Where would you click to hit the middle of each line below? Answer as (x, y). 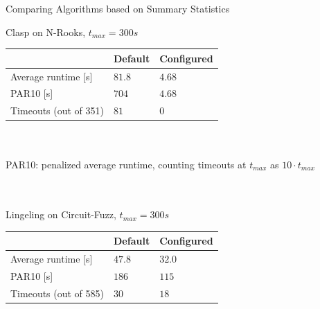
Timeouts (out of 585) (57, 293)
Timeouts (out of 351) (57, 111)
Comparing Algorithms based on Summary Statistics (118, 8)
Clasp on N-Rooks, (46, 32)
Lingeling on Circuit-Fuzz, (61, 214)
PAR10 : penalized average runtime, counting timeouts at (126, 164)
